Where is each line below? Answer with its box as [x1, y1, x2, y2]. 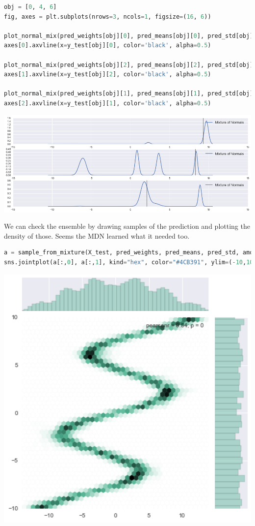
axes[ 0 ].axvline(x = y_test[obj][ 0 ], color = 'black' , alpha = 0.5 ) [4, 42, 211, 49]
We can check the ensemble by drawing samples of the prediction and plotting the [4, 221, 250, 231]
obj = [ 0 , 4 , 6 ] [4, 3, 57, 10]
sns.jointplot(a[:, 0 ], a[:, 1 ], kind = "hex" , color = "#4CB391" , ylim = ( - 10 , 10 [4, 258, 254, 266]
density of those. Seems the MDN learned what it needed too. [4, 230, 190, 241]
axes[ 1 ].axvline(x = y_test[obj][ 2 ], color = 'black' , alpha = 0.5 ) [4, 71, 211, 78]
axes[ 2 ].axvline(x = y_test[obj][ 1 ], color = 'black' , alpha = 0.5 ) [4, 99, 211, 107]
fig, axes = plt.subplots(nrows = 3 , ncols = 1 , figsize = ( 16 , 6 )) [4, 13, 211, 20]
